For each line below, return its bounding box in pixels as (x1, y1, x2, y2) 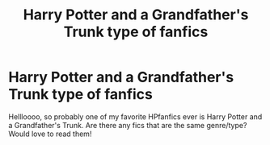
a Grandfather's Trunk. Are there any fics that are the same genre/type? (8, 120, 247, 130)
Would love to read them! (8, 129, 92, 139)
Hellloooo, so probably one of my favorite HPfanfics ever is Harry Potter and (8, 111, 263, 122)
